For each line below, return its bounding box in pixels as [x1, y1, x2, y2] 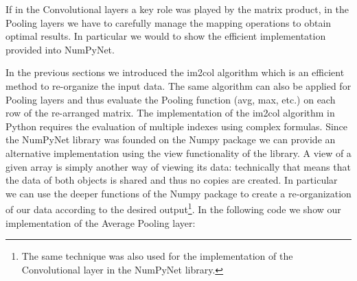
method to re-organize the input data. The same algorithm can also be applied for [5, 78, 352, 93]
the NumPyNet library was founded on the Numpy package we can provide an [5, 132, 336, 147]
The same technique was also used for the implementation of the [21, 249, 293, 263]
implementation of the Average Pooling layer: [5, 215, 196, 230]
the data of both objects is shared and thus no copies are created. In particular [5, 173, 338, 187]
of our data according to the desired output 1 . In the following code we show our [5, 200, 341, 216]
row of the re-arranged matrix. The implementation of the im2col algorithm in [5, 106, 335, 120]
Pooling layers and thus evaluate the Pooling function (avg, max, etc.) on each [5, 92, 336, 106]
